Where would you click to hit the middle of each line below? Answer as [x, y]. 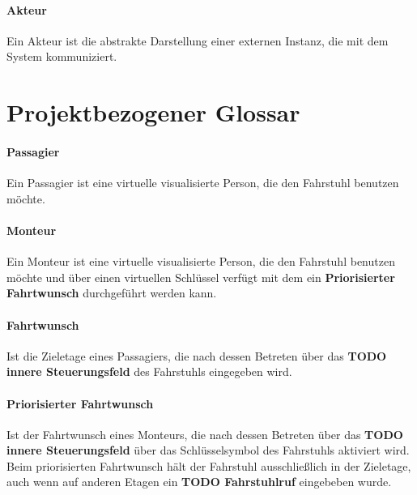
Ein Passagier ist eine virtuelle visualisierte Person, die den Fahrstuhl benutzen [203, 183]
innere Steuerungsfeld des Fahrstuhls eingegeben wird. [149, 371]
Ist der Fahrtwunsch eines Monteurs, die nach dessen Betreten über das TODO [205, 434]
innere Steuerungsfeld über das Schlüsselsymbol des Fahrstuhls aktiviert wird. [208, 450]
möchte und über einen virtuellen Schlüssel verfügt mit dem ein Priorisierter [201, 277]
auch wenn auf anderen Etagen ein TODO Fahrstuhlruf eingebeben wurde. [199, 482]
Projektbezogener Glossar [153, 112]
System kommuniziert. [62, 56]
